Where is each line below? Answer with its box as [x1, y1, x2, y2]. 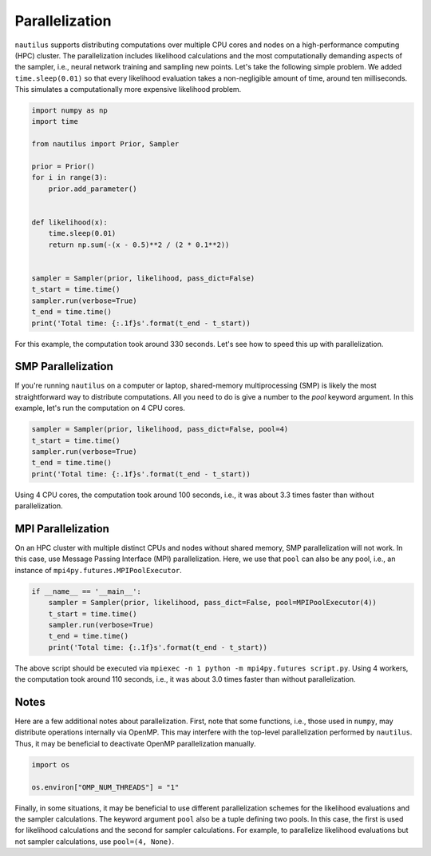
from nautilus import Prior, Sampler [31, 140, 180, 149]
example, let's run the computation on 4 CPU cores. [14, 404, 185, 413]
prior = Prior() [31, 162, 96, 171]
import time [31, 117, 79, 126]
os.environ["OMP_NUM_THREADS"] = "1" [31, 782, 180, 791]
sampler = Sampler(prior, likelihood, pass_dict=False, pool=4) [31, 424, 289, 434]
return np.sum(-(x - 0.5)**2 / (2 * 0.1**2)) [48, 240, 230, 249]
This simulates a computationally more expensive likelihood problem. [14, 85, 242, 94]
